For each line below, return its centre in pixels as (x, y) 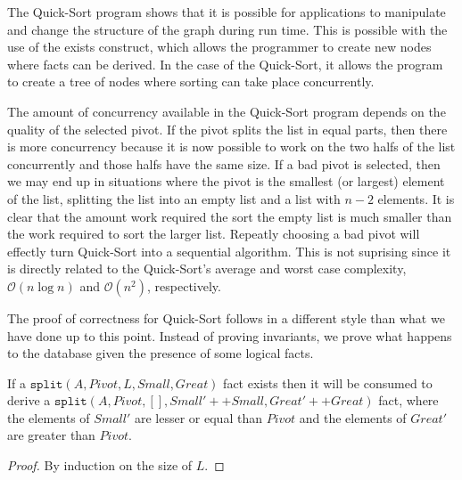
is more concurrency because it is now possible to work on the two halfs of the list (231, 146)
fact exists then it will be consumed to (328, 382)
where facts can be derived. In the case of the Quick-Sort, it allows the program (225, 64)
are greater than (51, 435)
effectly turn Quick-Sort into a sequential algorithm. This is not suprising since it (229, 251)
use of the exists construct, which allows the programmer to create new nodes (219, 47)
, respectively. (184, 285)
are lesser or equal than (198, 417)
